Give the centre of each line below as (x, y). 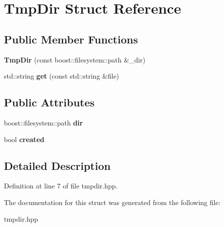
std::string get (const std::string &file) (62, 76)
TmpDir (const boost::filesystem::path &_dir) (75, 59)
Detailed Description (57, 165)
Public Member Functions (71, 39)
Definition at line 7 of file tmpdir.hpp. (61, 186)
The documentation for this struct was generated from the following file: (112, 202)
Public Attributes (49, 102)
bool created (24, 139)
